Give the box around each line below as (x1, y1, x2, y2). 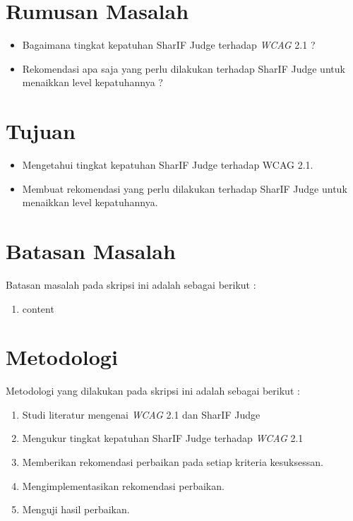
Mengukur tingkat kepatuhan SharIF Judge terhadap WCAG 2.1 (22, 431, 304, 445)
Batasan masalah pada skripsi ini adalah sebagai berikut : (6, 277, 256, 292)
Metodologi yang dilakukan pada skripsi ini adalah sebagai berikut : (6, 383, 300, 398)
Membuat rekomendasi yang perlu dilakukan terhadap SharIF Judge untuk (22, 181, 347, 196)
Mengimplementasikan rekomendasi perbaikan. (22, 478, 225, 493)
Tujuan (6, 116, 76, 145)
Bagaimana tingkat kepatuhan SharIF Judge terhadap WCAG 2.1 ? (22, 37, 316, 52)
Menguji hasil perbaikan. (22, 502, 130, 517)
